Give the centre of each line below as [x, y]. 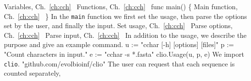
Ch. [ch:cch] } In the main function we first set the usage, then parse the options [125, 16]
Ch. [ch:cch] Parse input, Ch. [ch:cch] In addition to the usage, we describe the [125, 35]
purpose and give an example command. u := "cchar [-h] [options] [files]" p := [119, 44]
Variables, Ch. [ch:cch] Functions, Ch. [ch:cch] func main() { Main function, [121, 6]
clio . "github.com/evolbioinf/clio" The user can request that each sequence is [119, 63]
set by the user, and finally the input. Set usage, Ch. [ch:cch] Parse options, [118, 25]
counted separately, [32, 73]
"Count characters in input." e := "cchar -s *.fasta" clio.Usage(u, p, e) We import [124, 54]
